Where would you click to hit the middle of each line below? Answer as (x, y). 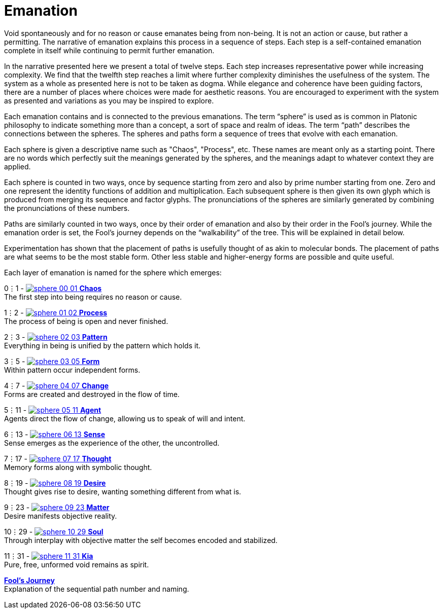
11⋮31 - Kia (49, 556)
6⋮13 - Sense (55, 434)
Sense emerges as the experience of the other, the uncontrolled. (112, 443)
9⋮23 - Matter (57, 507)
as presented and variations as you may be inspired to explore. (109, 100)
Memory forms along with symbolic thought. (78, 467)
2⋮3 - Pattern (56, 337)
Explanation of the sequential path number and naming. (97, 589)
